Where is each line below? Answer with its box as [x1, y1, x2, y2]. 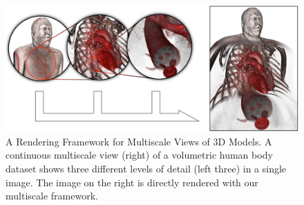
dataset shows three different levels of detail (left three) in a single [6, 161, 287, 175]
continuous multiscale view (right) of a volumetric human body [6, 148, 273, 162]
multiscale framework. [6, 188, 98, 203]
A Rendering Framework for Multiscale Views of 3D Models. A [6, 134, 272, 148]
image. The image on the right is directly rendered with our [6, 175, 258, 189]
